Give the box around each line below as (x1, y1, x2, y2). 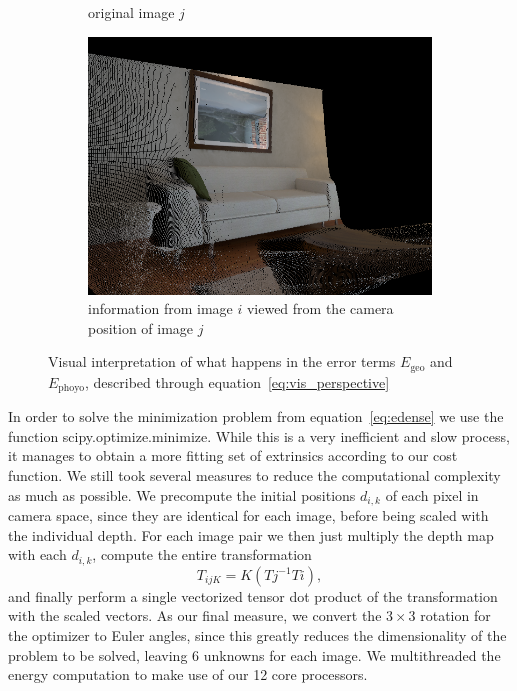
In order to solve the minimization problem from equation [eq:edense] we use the (8, 406, 504, 427)
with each (8, 544, 67, 565)
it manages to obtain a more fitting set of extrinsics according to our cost (8, 445, 458, 466)
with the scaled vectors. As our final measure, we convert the (8, 605, 382, 626)
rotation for (420, 605, 491, 626)
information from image (88, 298, 233, 319)
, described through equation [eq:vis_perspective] (85, 371, 390, 392)
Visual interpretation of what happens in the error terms (48, 351, 396, 372)
